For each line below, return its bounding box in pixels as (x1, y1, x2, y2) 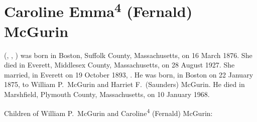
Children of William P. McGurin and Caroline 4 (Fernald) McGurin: (4, 106, 213, 118)
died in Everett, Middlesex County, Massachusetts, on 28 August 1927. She (4, 59, 235, 70)
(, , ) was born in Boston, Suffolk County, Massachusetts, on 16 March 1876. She (4, 49, 252, 60)
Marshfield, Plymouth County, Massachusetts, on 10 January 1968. (4, 89, 210, 99)
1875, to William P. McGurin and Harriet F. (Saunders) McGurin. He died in (4, 79, 245, 89)
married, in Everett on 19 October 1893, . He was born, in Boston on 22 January (4, 69, 253, 79)
